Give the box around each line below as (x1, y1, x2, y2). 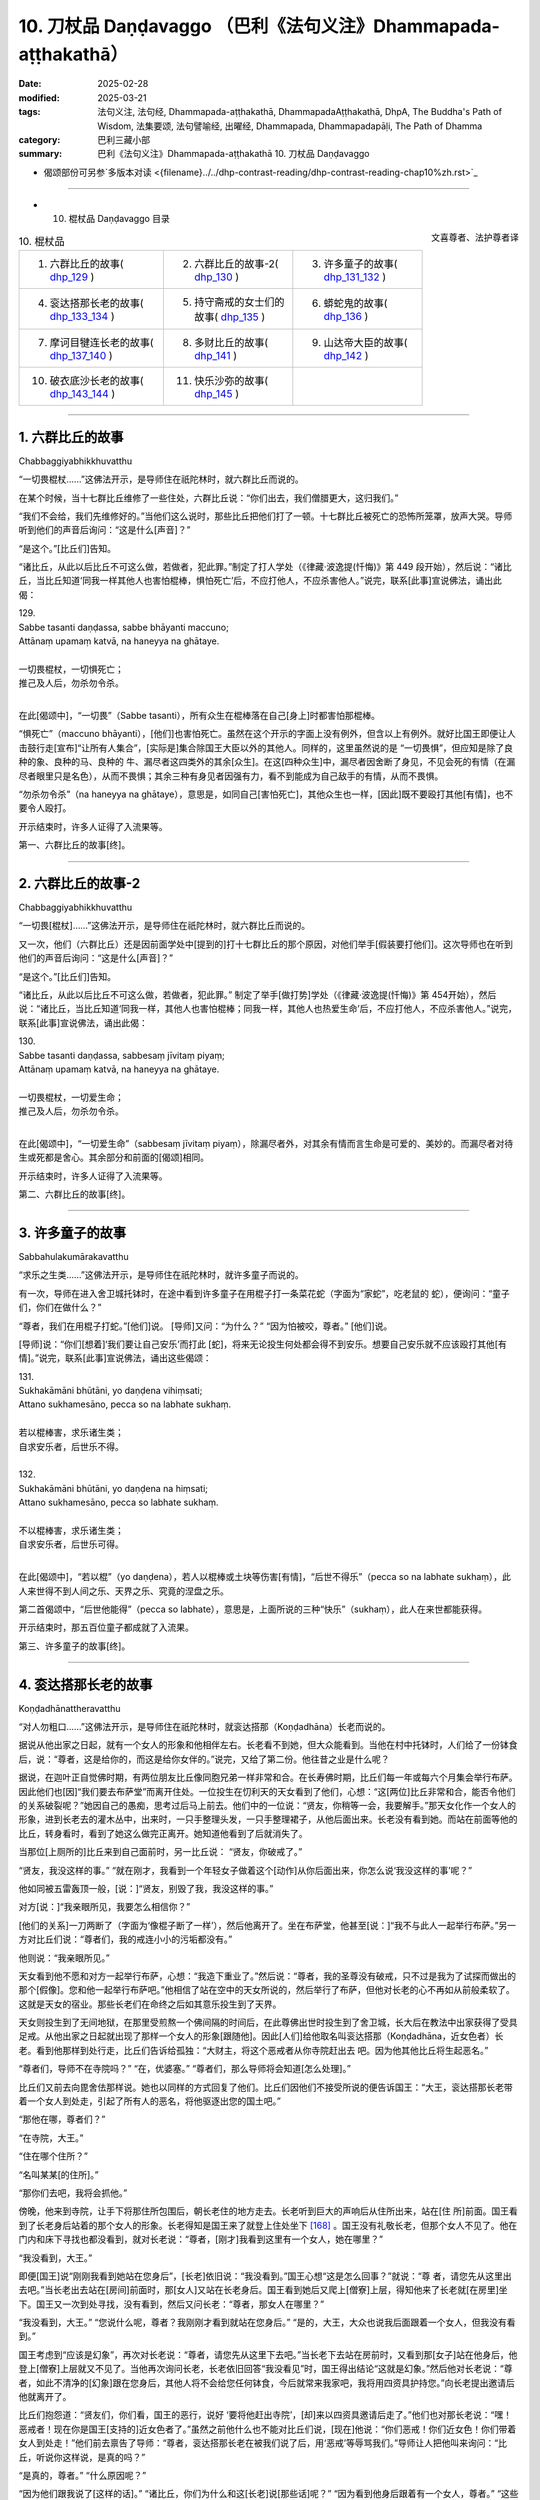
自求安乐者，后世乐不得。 (18, 1440, 124, 1452)
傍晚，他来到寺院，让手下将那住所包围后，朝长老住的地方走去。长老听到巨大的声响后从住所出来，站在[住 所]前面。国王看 (18, 2205, 519, 2217)
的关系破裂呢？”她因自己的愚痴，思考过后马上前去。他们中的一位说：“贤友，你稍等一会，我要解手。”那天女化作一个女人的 (18, 1799, 517, 1811)
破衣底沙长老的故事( (49, 374, 144, 388)
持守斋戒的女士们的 (193, 295, 285, 309)
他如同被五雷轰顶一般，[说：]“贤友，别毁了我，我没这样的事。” (18, 1882, 274, 1894)
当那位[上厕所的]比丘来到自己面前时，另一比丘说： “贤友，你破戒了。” (18, 1846, 303, 1858)
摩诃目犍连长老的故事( (49, 336, 154, 350)
